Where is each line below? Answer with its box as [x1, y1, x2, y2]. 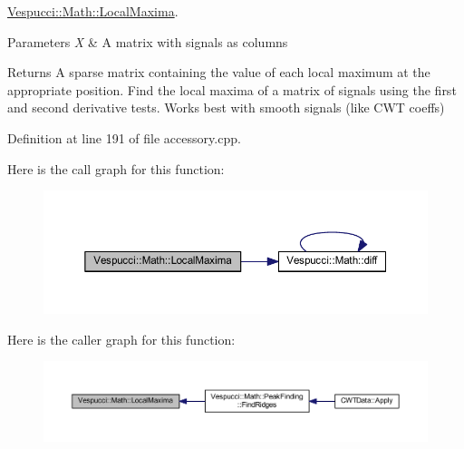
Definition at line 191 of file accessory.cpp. [7, 128, 241, 147]
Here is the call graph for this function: [7, 159, 225, 178]
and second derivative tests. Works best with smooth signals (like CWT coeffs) [7, 98, 445, 117]
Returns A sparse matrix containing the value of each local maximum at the [7, 63, 430, 82]
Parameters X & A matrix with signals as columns [7, 32, 288, 51]
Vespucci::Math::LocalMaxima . [7, 2, 179, 20]
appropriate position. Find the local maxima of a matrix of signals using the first [7, 80, 457, 99]
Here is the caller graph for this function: [7, 329, 236, 348]
